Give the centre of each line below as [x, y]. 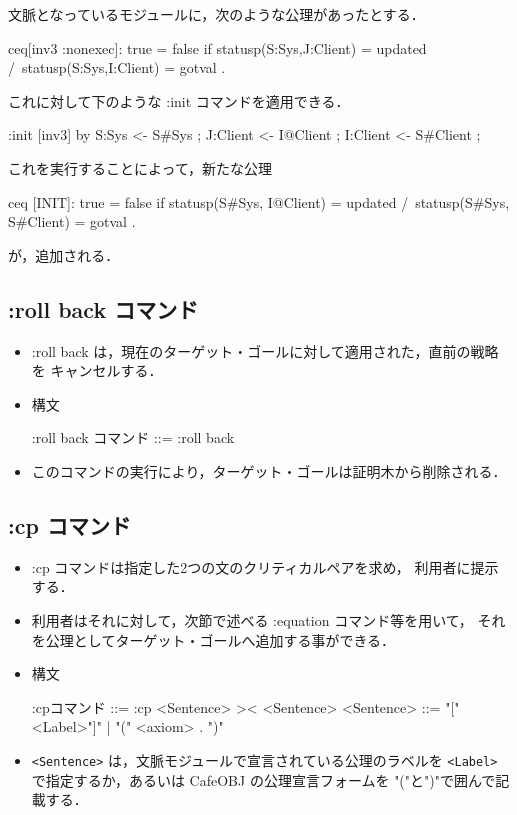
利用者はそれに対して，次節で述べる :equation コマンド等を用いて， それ [268, 619]
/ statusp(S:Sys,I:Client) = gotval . [117, 67]
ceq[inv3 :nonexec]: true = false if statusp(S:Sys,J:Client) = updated [217, 47]
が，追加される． [64, 254]
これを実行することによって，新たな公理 [140, 167]
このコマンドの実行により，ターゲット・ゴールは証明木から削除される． [269, 470]
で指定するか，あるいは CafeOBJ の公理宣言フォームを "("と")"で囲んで [263, 779]
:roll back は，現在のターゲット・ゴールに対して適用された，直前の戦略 [265, 350]
